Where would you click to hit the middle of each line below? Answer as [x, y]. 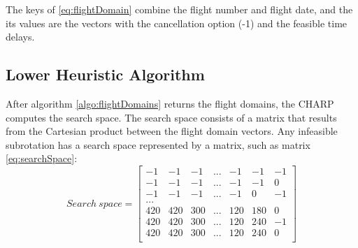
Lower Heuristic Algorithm [105, 74]
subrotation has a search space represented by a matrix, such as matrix [158, 144]
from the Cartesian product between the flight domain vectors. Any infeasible [172, 131]
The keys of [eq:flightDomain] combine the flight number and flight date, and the [179, 9]
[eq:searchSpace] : [42, 158]
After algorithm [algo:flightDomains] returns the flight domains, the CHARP [170, 103]
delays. [20, 37]
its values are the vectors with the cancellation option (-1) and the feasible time [177, 23]
